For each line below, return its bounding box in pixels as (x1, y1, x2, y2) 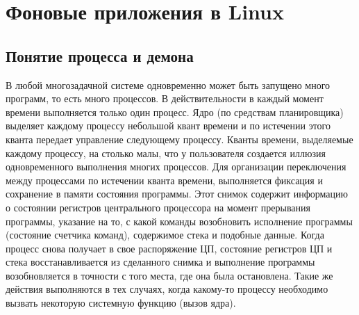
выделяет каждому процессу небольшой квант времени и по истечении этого (6, 118, 331, 133)
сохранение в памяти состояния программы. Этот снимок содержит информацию (6, 186, 348, 201)
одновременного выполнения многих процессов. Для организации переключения (6, 159, 347, 174)
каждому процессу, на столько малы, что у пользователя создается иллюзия (6, 145, 326, 160)
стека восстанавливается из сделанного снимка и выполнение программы (6, 255, 315, 269)
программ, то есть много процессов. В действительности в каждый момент (6, 91, 324, 106)
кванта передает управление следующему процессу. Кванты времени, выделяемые (6, 131, 353, 146)
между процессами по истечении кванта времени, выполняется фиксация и (6, 172, 323, 187)
